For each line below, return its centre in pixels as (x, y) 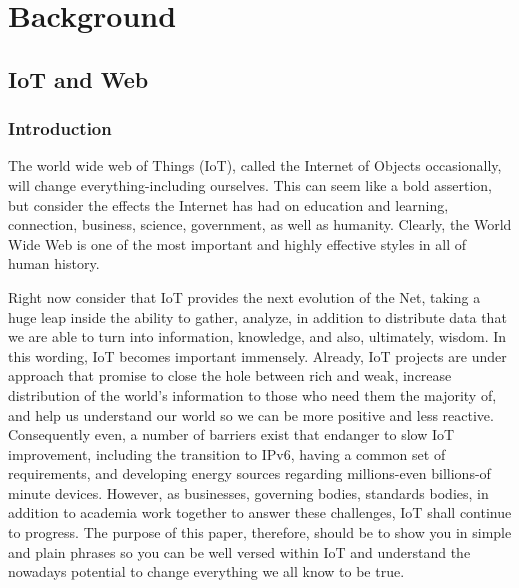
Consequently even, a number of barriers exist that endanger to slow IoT (231, 434)
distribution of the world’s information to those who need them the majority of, (252, 394)
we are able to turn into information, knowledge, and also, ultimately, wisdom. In (257, 336)
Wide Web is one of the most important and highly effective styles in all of (237, 243)
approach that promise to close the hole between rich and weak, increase (230, 375)
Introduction (60, 128)
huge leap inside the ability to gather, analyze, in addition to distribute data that (257, 316)
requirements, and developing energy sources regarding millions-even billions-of (249, 473)
